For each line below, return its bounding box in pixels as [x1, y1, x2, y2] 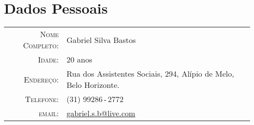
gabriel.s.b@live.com [66, 107, 135, 119]
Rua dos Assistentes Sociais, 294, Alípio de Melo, [66, 68, 234, 80]
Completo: [23, 40, 59, 51]
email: [39, 107, 59, 119]
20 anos [66, 54, 92, 65]
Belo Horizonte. [66, 79, 120, 91]
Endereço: [23, 73, 59, 85]
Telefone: [25, 93, 59, 105]
